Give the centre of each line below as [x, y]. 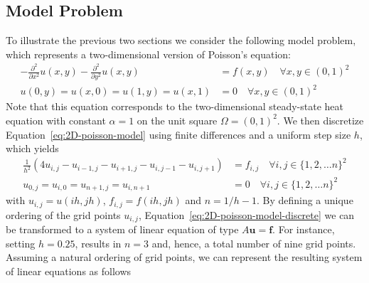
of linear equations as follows [69, 271]
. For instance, [304, 229]
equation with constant [56, 120]
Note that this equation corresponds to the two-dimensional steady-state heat [175, 106]
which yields [32, 148]
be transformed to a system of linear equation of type [122, 229]
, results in [98, 243]
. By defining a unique [305, 200]
